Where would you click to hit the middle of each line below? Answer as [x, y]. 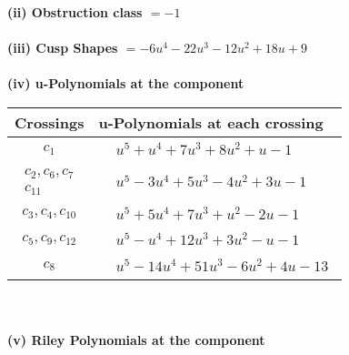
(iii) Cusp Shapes [63, 48]
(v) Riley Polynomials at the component [136, 339]
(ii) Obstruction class [75, 12]
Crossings [50, 122]
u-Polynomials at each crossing [211, 122]
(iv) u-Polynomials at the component [126, 83]
